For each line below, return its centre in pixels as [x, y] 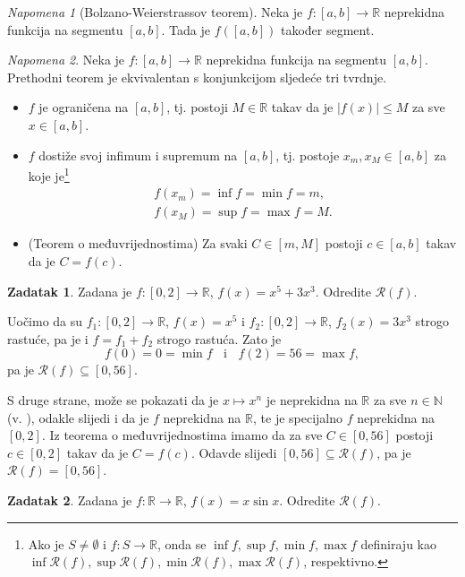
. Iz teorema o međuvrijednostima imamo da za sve [182, 435]
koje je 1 [49, 174]
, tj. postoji [197, 107]
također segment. [327, 29]
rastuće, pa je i [48, 338]
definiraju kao [398, 543]
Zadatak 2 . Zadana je [70, 500]
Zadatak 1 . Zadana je [70, 291]
